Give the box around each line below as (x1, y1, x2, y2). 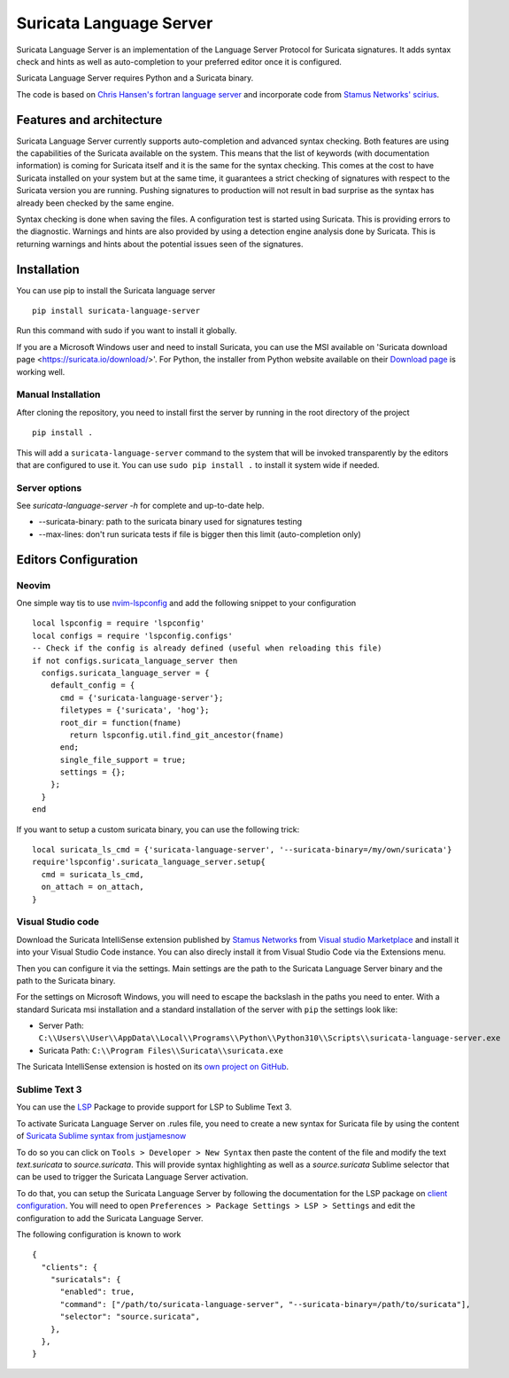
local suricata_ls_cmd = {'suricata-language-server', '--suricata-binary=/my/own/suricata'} (32, 845, 452, 855)
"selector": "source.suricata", (59, 1312, 201, 1322)
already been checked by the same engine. (16, 198, 174, 208)
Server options (16, 481, 82, 494)
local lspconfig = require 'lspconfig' (32, 619, 205, 628)
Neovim (16, 579, 51, 591)
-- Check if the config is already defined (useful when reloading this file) (32, 643, 382, 653)
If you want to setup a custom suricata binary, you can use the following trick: (16, 824, 300, 835)
